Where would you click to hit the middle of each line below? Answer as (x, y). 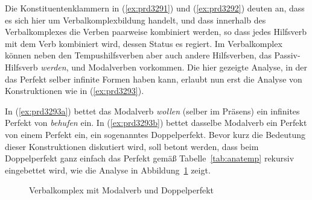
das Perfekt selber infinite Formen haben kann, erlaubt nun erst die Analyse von (154, 79)
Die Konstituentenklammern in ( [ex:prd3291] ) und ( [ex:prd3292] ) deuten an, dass (155, 8)
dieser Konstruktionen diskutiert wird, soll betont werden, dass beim (132, 146)
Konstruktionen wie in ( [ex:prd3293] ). (75, 91)
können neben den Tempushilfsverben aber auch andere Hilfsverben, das (138, 55)
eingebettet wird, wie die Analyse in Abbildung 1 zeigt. (108, 170)
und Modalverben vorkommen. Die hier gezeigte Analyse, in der (189, 67)
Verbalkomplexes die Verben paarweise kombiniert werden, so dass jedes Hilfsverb (156, 32)
